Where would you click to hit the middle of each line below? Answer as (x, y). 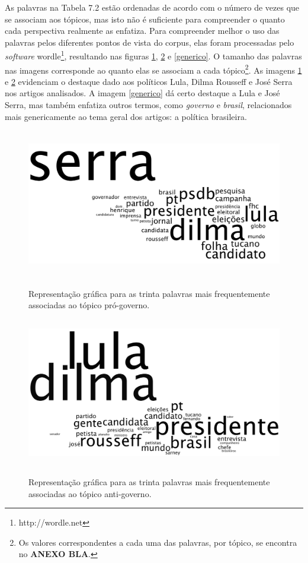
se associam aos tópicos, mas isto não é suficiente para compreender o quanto (145, 19)
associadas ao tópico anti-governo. (90, 493)
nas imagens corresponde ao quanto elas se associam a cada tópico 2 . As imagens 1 (153, 69)
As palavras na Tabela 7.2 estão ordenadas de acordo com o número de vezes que (152, 7)
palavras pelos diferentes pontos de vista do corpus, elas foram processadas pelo (150, 42)
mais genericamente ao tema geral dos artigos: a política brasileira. (126, 116)
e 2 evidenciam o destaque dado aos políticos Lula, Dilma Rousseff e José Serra (149, 81)
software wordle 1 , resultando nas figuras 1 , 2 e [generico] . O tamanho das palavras (153, 55)
